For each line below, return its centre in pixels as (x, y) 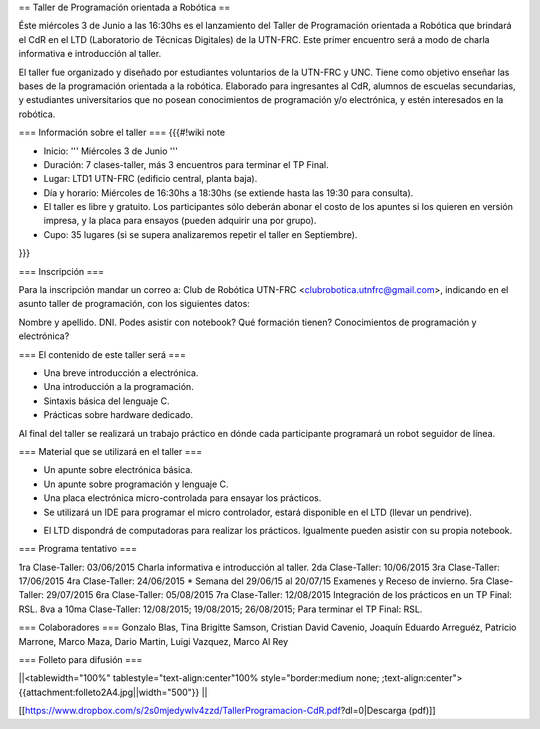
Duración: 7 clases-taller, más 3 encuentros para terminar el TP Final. (186, 164)
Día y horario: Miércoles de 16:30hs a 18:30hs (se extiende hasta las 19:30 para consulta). (228, 192)
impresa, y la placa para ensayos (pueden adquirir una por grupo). (180, 221)
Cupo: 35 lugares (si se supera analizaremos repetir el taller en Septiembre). (200, 234)
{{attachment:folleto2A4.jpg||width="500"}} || (113, 692)
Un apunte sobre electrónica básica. (118, 470)
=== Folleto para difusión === (80, 660)
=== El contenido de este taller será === (102, 354)
